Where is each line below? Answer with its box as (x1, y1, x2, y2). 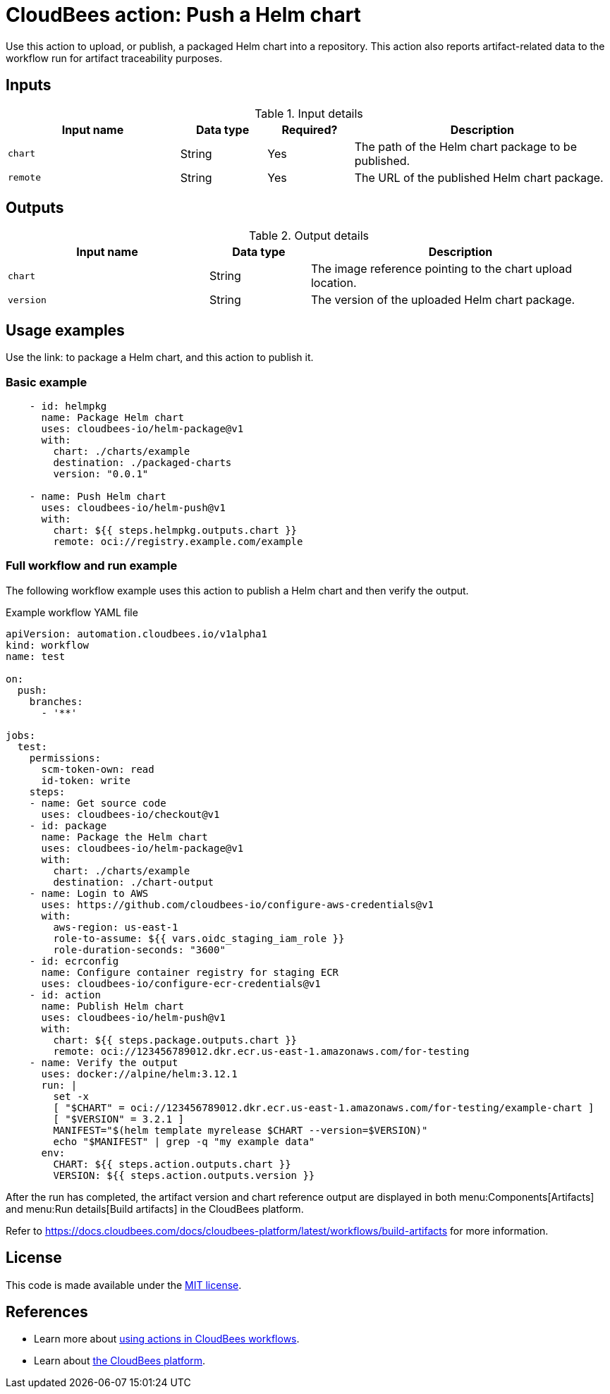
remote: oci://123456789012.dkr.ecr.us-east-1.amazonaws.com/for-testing (53, 1045, 470, 1057)
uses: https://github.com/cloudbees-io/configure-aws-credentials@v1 (41, 898, 434, 910)
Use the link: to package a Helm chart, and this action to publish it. (6, 351, 314, 364)
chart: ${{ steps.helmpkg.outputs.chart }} (53, 525, 298, 537)
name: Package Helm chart (41, 412, 184, 424)
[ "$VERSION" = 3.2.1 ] (53, 1113, 184, 1125)
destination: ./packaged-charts (53, 457, 232, 469)
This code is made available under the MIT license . (6, 1278, 242, 1291)
